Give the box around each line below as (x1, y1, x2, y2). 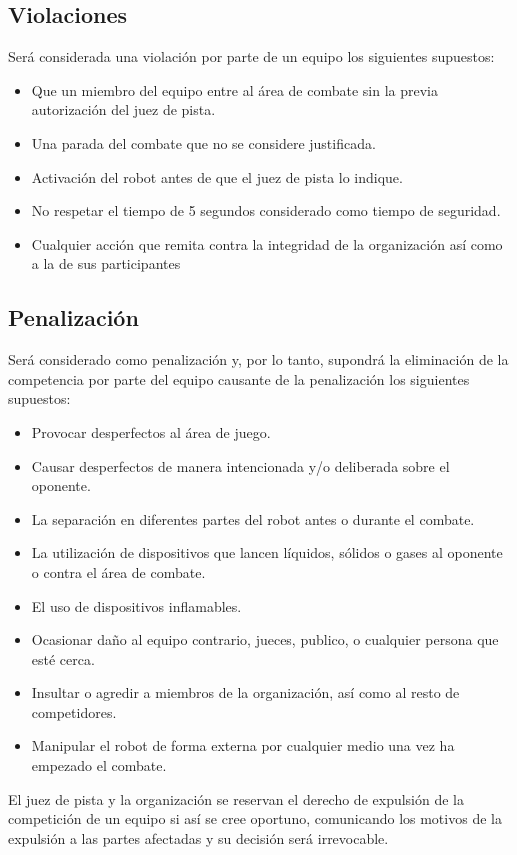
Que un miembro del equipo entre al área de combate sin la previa (31, 79, 439, 100)
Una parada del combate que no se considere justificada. (31, 132, 376, 153)
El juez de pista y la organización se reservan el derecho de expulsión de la (8, 788, 465, 809)
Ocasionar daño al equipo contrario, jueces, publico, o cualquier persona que (31, 629, 499, 650)
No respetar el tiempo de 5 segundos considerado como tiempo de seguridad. (31, 200, 501, 221)
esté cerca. (31, 648, 95, 669)
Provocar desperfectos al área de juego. (31, 421, 271, 442)
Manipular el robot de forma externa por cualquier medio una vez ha (31, 735, 455, 756)
